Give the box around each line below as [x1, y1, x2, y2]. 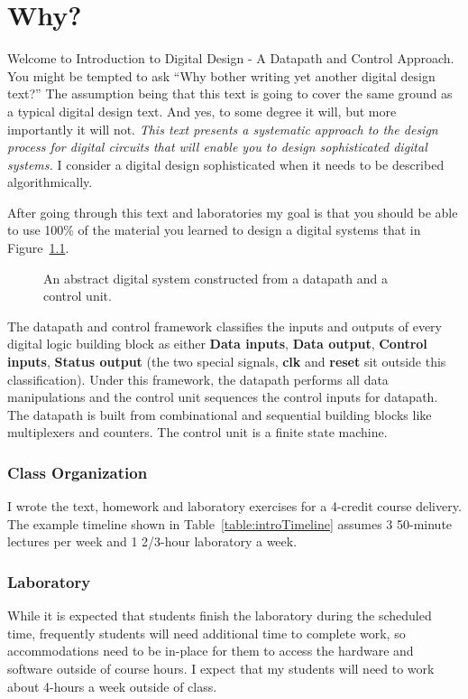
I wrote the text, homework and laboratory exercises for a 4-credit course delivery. [7, 497, 462, 516]
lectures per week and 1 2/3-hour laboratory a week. [7, 532, 298, 551]
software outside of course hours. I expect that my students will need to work [7, 659, 435, 677]
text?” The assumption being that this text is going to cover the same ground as [7, 84, 453, 103]
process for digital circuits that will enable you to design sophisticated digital [7, 137, 427, 156]
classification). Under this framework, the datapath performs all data [7, 369, 389, 388]
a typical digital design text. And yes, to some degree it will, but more [7, 101, 397, 120]
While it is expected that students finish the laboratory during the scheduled [7, 606, 432, 625]
